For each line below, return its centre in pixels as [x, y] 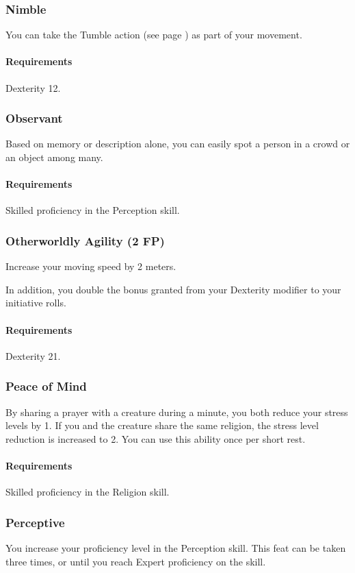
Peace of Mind [46, 386]
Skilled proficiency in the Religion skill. [88, 492]
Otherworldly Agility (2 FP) [85, 240]
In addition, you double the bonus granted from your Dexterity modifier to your [173, 289]
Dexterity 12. [33, 87]
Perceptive [35, 522]
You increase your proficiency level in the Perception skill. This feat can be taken [176, 548]
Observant [34, 118]
